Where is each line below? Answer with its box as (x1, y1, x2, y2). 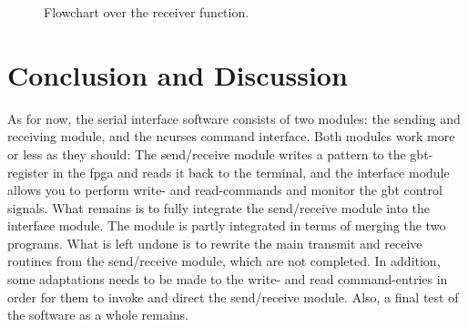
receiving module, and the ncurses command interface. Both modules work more (7, 127, 455, 146)
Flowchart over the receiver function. (44, 3, 249, 21)
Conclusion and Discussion (7, 56, 348, 93)
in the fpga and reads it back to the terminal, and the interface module (52, 162, 450, 181)
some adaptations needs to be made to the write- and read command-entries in (7, 270, 448, 289)
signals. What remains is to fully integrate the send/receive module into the (7, 198, 431, 217)
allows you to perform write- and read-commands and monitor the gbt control (7, 180, 443, 199)
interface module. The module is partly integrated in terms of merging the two (7, 216, 446, 235)
